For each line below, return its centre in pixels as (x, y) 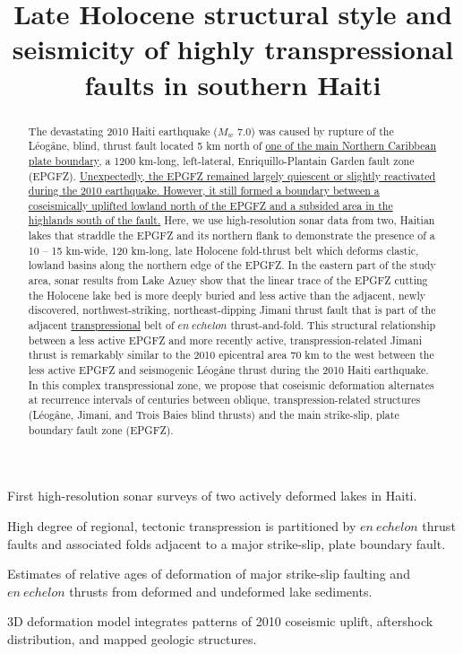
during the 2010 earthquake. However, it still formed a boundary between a (204, 191)
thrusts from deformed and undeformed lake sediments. (221, 591)
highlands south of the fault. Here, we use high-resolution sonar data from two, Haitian (231, 220)
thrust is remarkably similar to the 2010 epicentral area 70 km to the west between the (231, 355)
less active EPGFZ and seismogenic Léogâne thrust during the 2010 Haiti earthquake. (228, 370)
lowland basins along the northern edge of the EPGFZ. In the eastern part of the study (232, 265)
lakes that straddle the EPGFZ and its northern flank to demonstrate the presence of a (231, 235)
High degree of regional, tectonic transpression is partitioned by (182, 525)
